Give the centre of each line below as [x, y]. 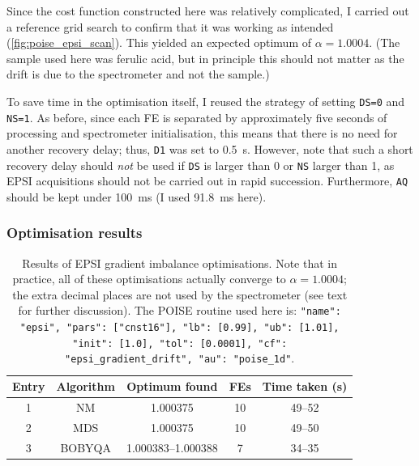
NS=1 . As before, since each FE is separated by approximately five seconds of [197, 117]
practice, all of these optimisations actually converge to [149, 279]
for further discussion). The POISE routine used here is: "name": [180, 310]
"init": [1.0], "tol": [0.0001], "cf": [180, 343]
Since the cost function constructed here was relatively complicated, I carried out [208, 11]
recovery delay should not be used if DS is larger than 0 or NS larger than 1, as [201, 165]
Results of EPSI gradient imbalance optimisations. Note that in [180, 263]
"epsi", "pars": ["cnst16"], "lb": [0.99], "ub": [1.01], [180, 328]
